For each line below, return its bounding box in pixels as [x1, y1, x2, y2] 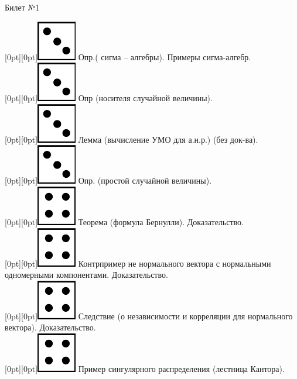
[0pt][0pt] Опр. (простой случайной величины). [5, 174, 212, 187]
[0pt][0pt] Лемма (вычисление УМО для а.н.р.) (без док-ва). [5, 133, 258, 145]
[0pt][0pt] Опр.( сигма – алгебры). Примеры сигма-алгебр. [5, 50, 251, 63]
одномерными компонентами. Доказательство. [5, 268, 168, 281]
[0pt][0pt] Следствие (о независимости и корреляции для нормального [5, 309, 293, 322]
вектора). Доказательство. [5, 321, 96, 333]
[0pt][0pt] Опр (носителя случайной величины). [5, 92, 213, 104]
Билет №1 [5, 1, 40, 13]
